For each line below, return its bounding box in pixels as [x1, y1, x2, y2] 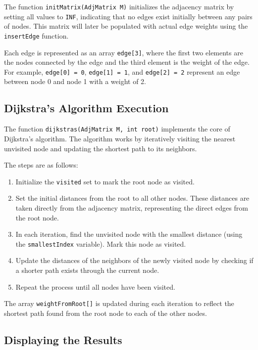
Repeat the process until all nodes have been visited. [15, 281, 175, 292]
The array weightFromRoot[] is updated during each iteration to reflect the [4, 298, 234, 308]
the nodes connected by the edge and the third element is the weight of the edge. [4, 57, 250, 67]
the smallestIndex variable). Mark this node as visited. [15, 238, 186, 249]
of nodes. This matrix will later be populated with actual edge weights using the [4, 21, 248, 31]
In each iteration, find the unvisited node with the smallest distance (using [15, 229, 243, 239]
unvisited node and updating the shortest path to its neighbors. [4, 143, 197, 153]
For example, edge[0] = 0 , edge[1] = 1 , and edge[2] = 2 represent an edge [4, 66, 240, 77]
